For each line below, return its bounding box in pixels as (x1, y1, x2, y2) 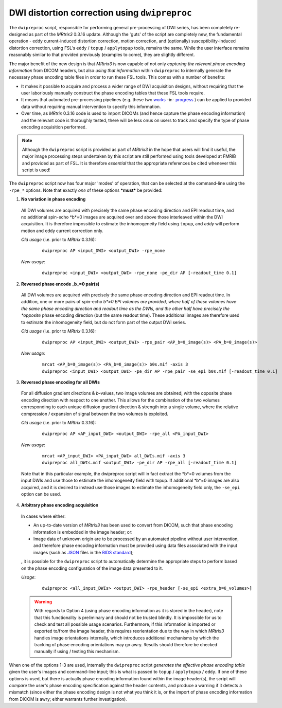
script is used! (22, 167, 51, 173)
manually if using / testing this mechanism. (34, 649, 120, 654)
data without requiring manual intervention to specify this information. (21, 104, 161, 109)
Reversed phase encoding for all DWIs (21, 379, 100, 385)
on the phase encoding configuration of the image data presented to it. (21, 565, 163, 571)
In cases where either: (21, 513, 66, 519)
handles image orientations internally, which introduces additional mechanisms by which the (34, 635, 219, 641)
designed (9, 31, 28, 37)
